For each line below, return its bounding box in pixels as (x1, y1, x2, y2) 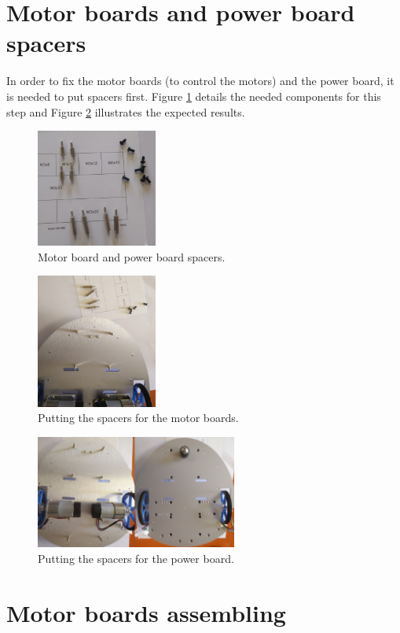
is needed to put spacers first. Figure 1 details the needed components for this (6, 87, 381, 104)
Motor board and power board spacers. (38, 248, 226, 265)
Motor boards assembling (6, 596, 286, 628)
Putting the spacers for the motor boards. (38, 409, 239, 426)
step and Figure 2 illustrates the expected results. (6, 103, 245, 120)
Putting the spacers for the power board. (38, 550, 234, 566)
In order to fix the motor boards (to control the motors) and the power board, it (6, 72, 394, 89)
